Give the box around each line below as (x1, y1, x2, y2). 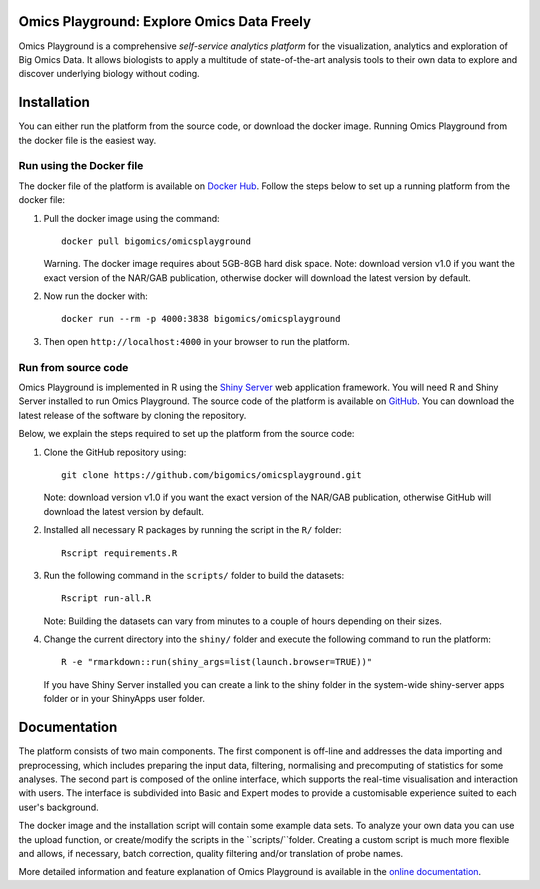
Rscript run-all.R (61, 593, 152, 604)
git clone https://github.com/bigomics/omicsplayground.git (61, 469, 362, 480)
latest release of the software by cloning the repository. (18, 409, 247, 421)
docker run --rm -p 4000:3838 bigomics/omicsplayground (61, 313, 341, 325)
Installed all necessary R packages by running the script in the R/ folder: (43, 524, 342, 536)
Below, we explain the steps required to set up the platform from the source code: (18, 428, 355, 440)
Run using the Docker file (18, 159, 144, 173)
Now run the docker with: (43, 290, 149, 302)
